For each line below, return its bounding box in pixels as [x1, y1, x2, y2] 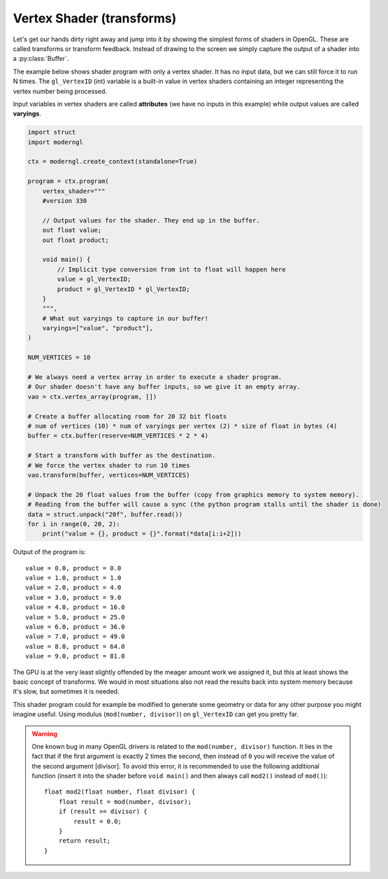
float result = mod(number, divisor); [58, 798, 192, 806]
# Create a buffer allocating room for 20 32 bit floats [27, 412, 227, 420]
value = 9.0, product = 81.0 [25, 652, 125, 661]
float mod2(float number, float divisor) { [44, 788, 196, 796]
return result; [58, 837, 111, 845]
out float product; [42, 236, 110, 244]
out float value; [42, 226, 102, 234]
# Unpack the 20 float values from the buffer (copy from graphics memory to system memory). [27, 491, 360, 498]
